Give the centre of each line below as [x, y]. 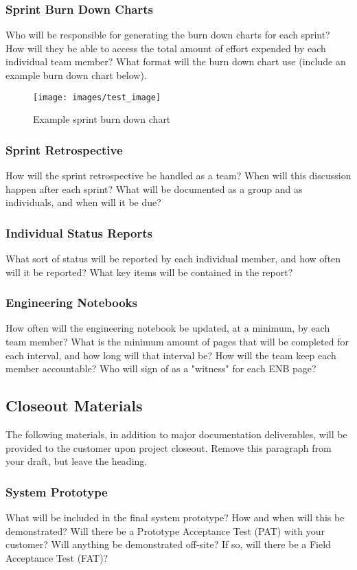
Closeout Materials [74, 406]
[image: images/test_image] [97, 97]
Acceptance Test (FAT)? [57, 557]
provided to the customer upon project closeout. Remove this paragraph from [169, 447]
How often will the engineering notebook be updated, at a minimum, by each [168, 328]
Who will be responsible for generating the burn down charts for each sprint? [168, 35]
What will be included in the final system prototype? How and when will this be [175, 517]
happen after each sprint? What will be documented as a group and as [154, 189]
